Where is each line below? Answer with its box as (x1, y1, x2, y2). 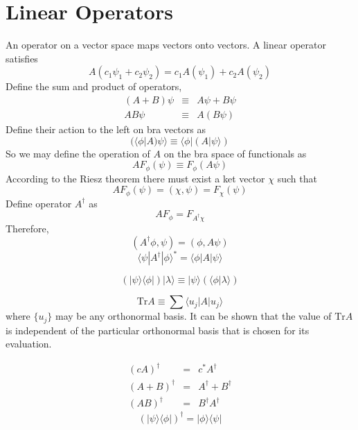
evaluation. (6, 336, 52, 351)
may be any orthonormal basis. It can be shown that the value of (55, 309, 332, 323)
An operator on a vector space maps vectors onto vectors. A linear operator (6, 37, 326, 52)
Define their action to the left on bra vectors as (6, 121, 206, 136)
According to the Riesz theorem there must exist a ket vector (6, 171, 265, 185)
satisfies (6, 51, 38, 65)
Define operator (6, 196, 72, 210)
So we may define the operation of (6, 146, 150, 160)
